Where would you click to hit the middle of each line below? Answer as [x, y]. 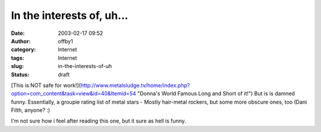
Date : [18, 33]
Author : [21, 41]
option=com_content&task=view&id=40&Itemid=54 [74, 94]
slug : [17, 66]
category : [23, 50]
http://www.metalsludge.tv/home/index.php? [135, 85]
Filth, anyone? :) [31, 110]
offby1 [66, 41]
